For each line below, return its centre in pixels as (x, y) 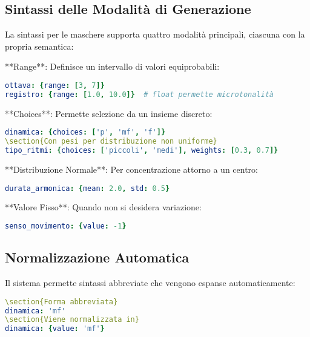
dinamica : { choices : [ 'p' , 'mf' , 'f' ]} (85, 132)
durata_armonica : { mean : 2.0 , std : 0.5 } (87, 188)
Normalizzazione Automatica (97, 257)
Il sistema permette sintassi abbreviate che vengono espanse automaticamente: (150, 283)
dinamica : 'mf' (35, 311)
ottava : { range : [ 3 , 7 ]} (55, 85)
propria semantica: (39, 46)
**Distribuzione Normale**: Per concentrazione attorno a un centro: (131, 169)
